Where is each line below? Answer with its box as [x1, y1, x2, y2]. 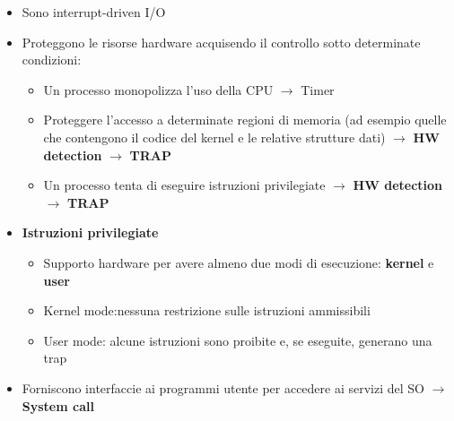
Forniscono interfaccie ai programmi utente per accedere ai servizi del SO [22, 378, 425, 397]
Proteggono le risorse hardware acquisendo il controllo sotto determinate [22, 32, 421, 51]
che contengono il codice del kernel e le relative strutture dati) [43, 127, 386, 146]
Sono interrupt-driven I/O [22, 3, 166, 21]
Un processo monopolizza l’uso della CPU [43, 80, 274, 99]
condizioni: [22, 50, 82, 69]
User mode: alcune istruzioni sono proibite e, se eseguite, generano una [43, 331, 432, 349]
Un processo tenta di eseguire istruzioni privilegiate [43, 176, 326, 194]
